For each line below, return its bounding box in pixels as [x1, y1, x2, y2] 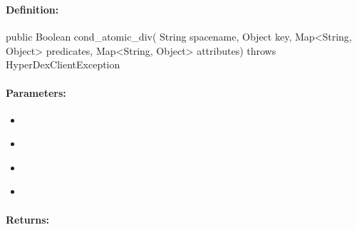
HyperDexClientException [6, 57, 120, 72]
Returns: [6, 211, 50, 226]
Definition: [6, 1, 59, 16]
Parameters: [6, 85, 66, 100]
